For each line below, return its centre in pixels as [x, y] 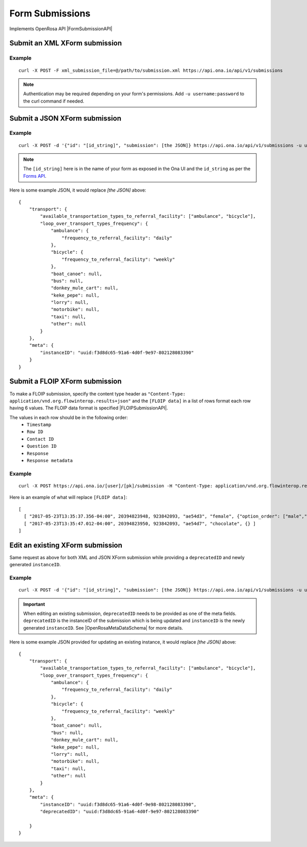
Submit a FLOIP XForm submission [66, 381]
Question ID [42, 446]
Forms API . [35, 176]
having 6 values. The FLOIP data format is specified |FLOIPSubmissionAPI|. [89, 408]
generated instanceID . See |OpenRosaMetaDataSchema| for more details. [103, 628]
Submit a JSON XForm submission [65, 118]
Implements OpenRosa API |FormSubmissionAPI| [61, 29]
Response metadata [50, 461]
